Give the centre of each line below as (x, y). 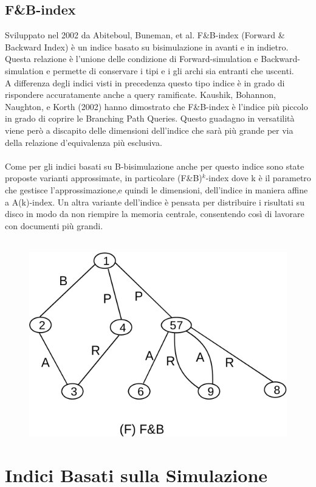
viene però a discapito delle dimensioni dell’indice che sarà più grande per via (149, 130)
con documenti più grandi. (54, 225)
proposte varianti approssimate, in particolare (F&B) (104, 178)
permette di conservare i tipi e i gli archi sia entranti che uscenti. (173, 70)
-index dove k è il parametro (258, 178)
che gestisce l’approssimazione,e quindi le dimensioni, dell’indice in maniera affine (156, 189)
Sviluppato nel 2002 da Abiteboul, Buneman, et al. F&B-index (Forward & (145, 35)
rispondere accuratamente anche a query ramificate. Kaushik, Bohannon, (140, 95)
